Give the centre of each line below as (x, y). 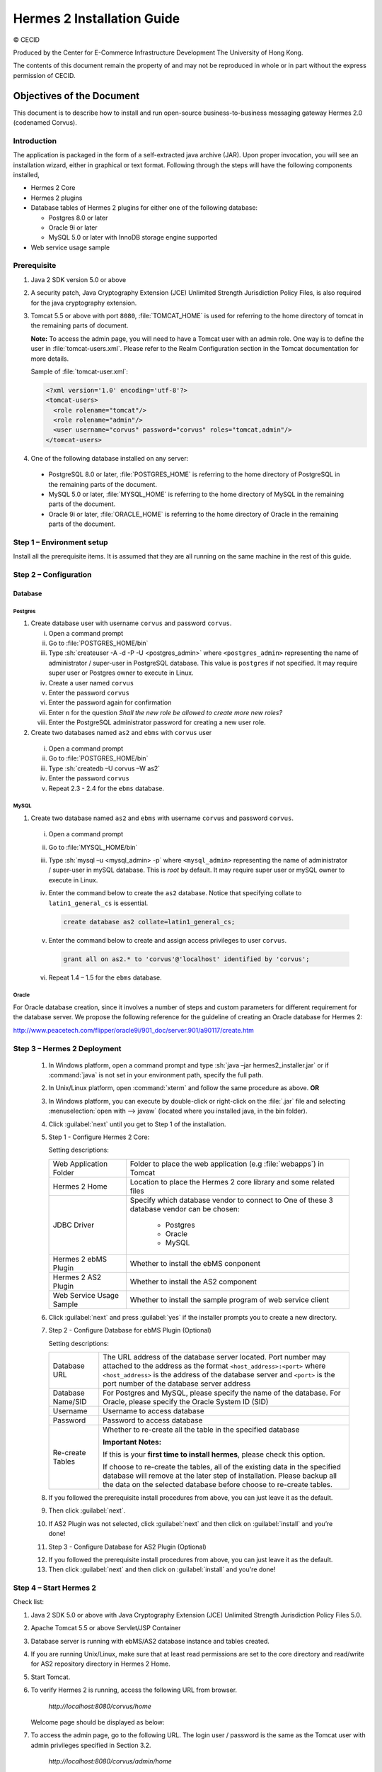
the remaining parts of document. (80, 325)
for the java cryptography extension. (84, 303)
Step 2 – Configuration (52, 575)
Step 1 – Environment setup (61, 542)
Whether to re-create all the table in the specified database (201, 1430)
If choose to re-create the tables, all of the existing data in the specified (222, 1467)
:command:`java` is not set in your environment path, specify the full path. (156, 1075)
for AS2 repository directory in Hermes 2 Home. (101, 1664)
